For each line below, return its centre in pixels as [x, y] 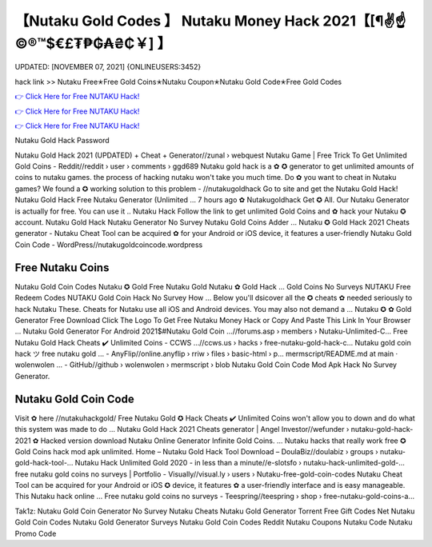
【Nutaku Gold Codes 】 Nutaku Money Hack [167, 21]
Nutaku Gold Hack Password [62, 141]
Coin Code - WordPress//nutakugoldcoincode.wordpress [109, 245]
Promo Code [36, 533]
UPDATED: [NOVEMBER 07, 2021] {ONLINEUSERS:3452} [108, 67]
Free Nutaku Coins [62, 268]
